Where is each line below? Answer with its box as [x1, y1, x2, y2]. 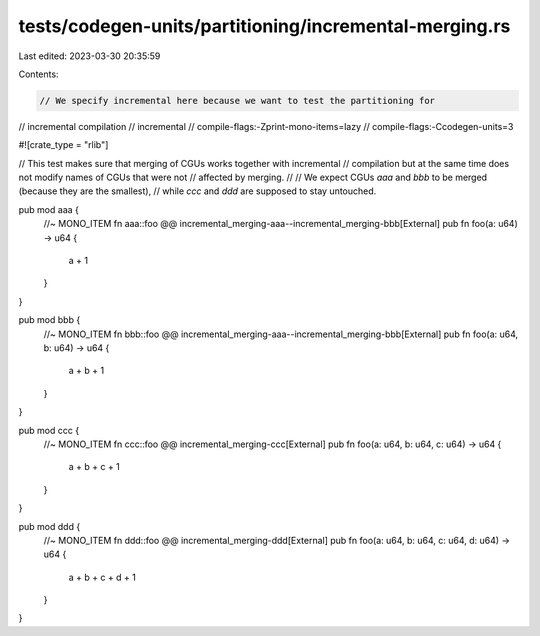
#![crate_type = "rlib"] [18, 139, 109, 151]
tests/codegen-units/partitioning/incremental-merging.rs [18, 15, 511, 37]
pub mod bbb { [18, 314, 81, 326]
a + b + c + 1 [68, 461, 120, 473]
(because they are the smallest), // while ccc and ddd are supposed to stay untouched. [18, 185, 377, 197]
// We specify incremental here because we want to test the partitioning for [39, 95, 435, 106]
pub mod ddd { [18, 520, 81, 532]
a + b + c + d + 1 [68, 571, 137, 583]
